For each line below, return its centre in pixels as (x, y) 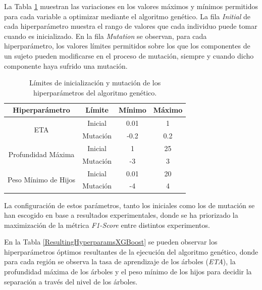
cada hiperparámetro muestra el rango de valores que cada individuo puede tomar (131, 26)
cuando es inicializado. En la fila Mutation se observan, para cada (106, 36)
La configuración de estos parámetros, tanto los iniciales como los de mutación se (129, 205)
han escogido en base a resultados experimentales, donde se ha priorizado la (121, 215)
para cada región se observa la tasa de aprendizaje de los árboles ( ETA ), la (120, 261)
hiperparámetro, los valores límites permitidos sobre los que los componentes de (127, 46)
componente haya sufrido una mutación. (66, 65)
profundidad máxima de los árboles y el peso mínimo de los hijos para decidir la (128, 272)
